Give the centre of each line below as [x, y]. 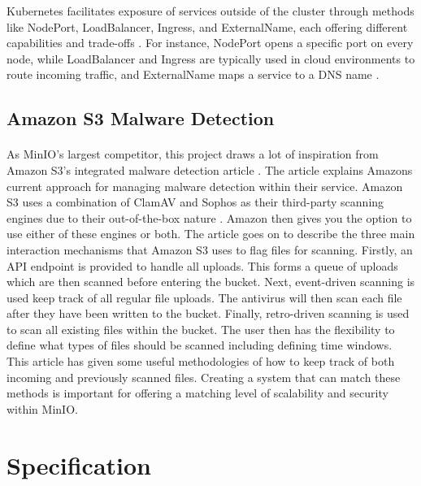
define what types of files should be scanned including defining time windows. [200, 345]
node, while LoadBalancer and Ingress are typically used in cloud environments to [211, 58]
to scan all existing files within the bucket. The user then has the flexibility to [201, 329]
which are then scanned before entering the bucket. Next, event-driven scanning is [211, 282]
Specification [79, 464]
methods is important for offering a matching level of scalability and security [197, 393]
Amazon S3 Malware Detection [141, 118]
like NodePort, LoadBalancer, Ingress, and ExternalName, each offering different [207, 26]
